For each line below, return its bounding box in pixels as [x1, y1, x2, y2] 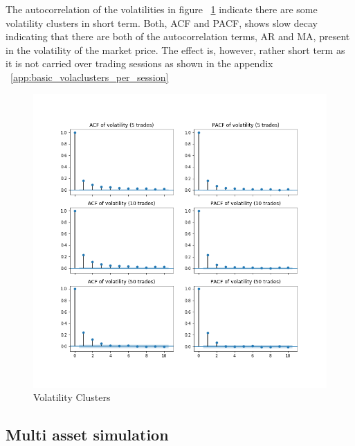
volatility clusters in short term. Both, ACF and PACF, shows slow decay [6, 15, 318, 30]
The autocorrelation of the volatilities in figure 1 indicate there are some [6, 2, 318, 16]
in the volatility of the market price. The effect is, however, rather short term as [6, 42, 345, 57]
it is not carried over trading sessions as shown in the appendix [6, 56, 273, 71]
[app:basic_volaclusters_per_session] [10, 69, 169, 84]
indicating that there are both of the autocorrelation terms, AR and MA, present [6, 29, 350, 44]
